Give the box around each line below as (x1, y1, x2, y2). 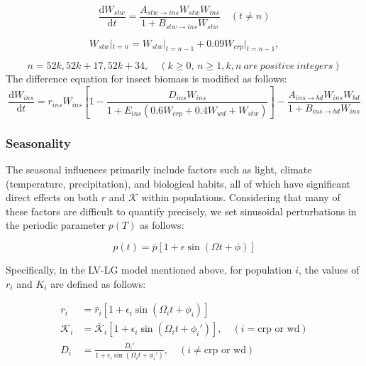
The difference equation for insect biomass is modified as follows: (6, 71, 287, 86)
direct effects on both (6, 190, 98, 205)
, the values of (298, 262, 360, 276)
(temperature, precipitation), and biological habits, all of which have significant (6, 176, 351, 190)
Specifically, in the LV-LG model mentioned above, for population (6, 262, 292, 276)
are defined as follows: (50, 276, 146, 291)
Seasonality (6, 134, 71, 151)
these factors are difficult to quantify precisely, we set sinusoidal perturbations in (6, 203, 357, 218)
